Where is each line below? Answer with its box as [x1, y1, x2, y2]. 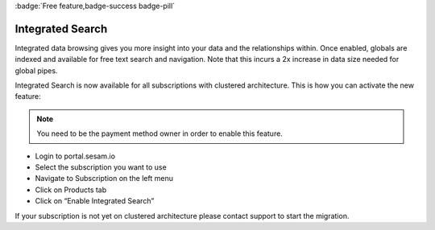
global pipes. [14, 65, 58, 76]
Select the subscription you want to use [35, 162, 167, 172]
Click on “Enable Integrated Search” [35, 196, 155, 206]
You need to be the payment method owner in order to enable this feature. [36, 129, 284, 138]
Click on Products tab [35, 185, 107, 195]
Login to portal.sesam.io [35, 151, 116, 161]
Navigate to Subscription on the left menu [35, 174, 173, 183]
